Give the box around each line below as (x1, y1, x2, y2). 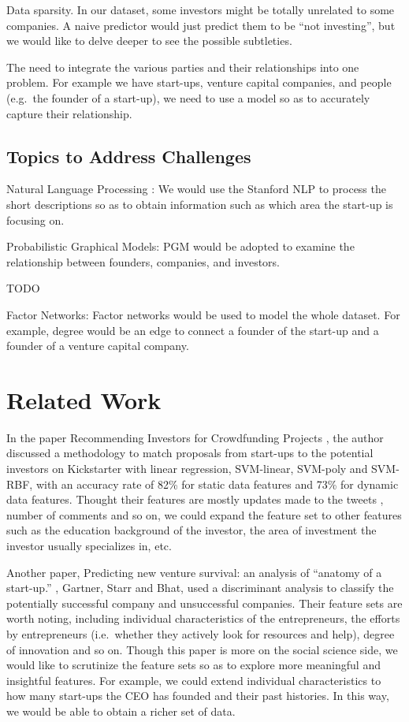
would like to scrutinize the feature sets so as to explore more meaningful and (6, 657, 381, 673)
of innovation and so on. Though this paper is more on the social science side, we (6, 641, 398, 657)
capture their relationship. (6, 105, 132, 121)
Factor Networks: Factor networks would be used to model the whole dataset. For (6, 306, 400, 322)
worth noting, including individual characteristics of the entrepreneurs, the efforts (6, 610, 400, 627)
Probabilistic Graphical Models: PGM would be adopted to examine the (6, 238, 355, 255)
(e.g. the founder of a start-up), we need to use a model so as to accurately (6, 89, 370, 106)
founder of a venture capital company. (6, 337, 189, 354)
